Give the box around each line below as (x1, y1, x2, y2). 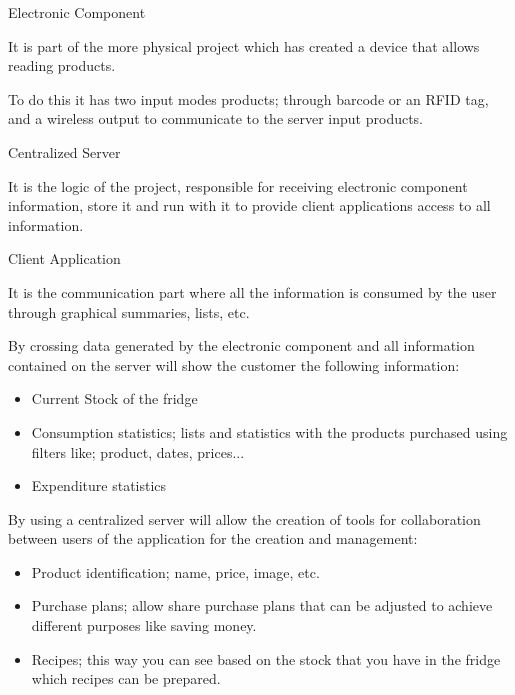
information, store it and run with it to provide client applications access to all (8, 195, 491, 216)
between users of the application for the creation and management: (8, 528, 418, 549)
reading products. (8, 55, 116, 76)
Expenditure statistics (31, 475, 167, 496)
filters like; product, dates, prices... (31, 441, 245, 462)
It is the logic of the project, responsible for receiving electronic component (8, 175, 468, 196)
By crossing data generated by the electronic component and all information (8, 335, 475, 356)
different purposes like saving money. (31, 615, 257, 636)
